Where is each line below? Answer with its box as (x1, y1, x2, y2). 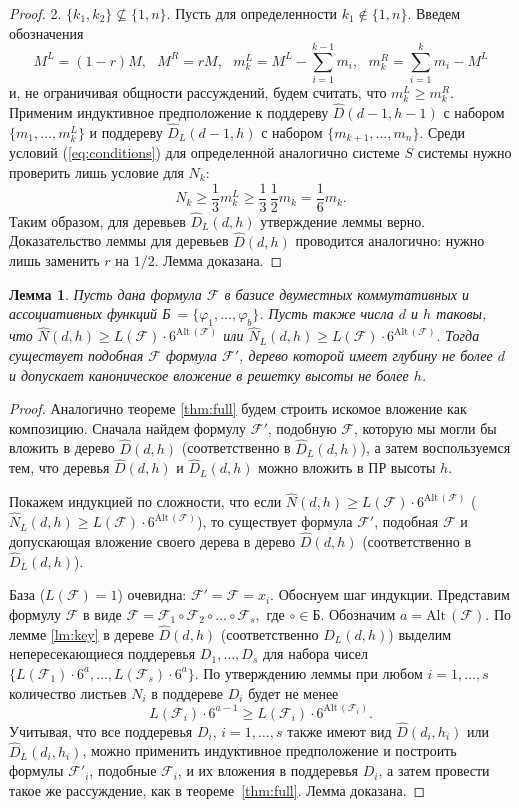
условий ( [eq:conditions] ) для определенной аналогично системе (9, 142, 400, 163)
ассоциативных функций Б (9, 303, 171, 324)
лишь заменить (9, 250, 100, 271)
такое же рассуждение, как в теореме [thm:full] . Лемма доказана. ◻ (9, 779, 426, 800)
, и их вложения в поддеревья (177, 760, 359, 781)
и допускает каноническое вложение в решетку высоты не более (9, 364, 409, 385)
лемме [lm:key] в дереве (9, 623, 154, 644)
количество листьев (9, 682, 127, 703)
